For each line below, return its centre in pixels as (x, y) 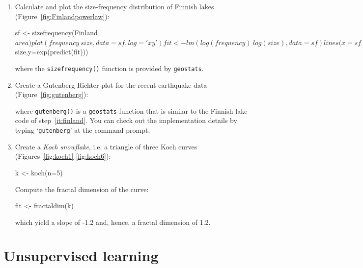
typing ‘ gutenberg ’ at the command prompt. (83, 130)
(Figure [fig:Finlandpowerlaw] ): (62, 16)
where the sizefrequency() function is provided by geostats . (109, 68)
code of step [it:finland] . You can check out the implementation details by (126, 120)
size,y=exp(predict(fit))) (52, 52)
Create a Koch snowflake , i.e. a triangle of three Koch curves (106, 146)
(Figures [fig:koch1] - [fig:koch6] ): (63, 156)
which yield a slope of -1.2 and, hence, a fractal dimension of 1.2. (113, 222)
